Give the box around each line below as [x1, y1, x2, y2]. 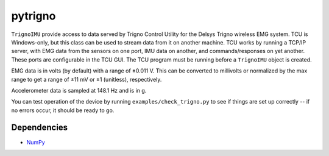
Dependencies [11, 122, 68, 133]
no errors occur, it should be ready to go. [11, 107, 115, 114]
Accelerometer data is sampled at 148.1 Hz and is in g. [11, 87, 147, 94]
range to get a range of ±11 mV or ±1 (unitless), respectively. [11, 76, 162, 83]
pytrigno [11, 9, 56, 23]
